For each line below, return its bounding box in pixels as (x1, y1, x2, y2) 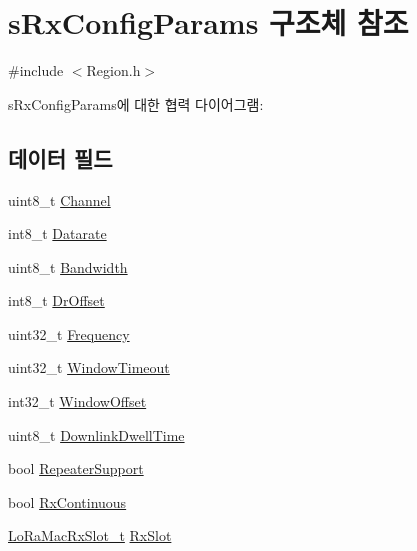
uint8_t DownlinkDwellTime (8, 424, 185, 445)
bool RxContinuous (8, 491, 127, 512)
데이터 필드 (8, 142, 113, 173)
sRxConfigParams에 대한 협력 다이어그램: (8, 93, 264, 114)
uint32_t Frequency (8, 323, 130, 344)
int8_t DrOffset (8, 290, 105, 311)
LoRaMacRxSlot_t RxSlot (8, 525, 172, 546)
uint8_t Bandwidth (8, 256, 128, 277)
